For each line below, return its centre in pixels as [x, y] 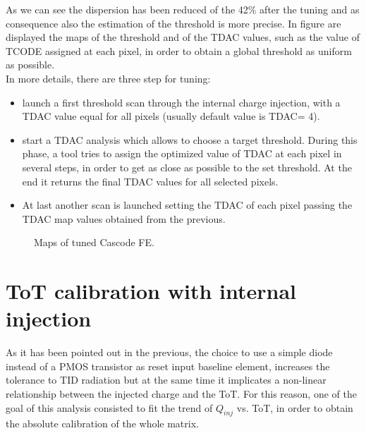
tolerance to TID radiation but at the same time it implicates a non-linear [166, 380]
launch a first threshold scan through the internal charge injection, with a [181, 102]
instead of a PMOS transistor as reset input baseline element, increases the [168, 366]
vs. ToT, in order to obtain [295, 407]
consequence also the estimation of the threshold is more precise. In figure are [173, 23]
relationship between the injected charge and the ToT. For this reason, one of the [181, 394]
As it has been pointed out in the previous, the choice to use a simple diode [169, 352]
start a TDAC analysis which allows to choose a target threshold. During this [190, 139]
